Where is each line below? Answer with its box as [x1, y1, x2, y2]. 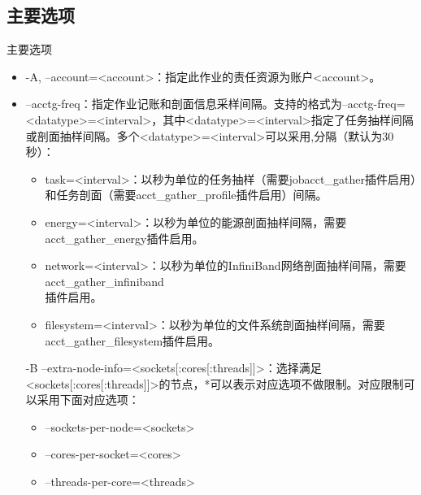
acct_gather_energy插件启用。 [45, 229, 204, 246]
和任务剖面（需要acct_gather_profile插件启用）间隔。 [45, 186, 328, 203]
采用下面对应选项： [37, 391, 140, 408]
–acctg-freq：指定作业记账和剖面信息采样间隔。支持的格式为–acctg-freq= [25, 95, 406, 112]
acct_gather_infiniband [45, 272, 164, 289]
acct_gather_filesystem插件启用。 [45, 332, 220, 349]
